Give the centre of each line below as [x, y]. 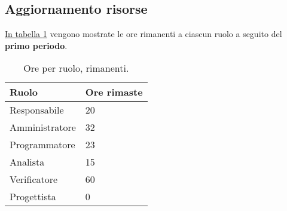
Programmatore [42, 145]
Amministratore [43, 127]
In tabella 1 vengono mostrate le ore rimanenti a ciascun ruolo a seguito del [143, 34]
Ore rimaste [114, 92]
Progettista [33, 197]
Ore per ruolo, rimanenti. [76, 68]
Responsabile [37, 110]
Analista [27, 162]
